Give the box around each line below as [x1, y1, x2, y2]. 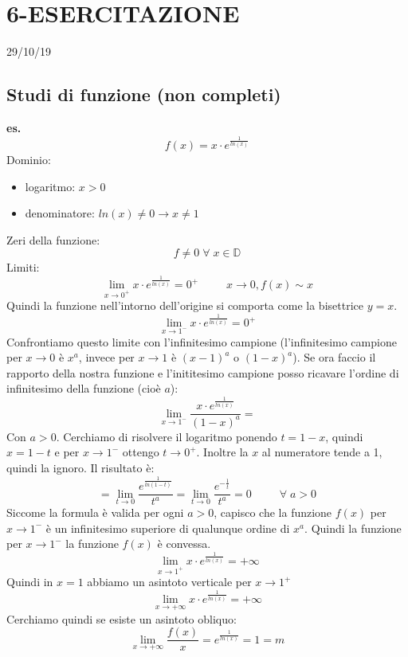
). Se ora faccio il [292, 349, 376, 366]
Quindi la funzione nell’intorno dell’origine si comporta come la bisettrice [6, 297, 363, 314]
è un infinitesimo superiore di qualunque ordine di [45, 519, 290, 536]
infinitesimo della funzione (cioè [6, 380, 161, 397]
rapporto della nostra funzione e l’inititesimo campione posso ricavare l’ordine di [6, 364, 399, 381]
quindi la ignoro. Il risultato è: [6, 460, 155, 476]
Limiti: [6, 259, 40, 276]
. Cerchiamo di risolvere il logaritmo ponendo [56, 428, 277, 444]
